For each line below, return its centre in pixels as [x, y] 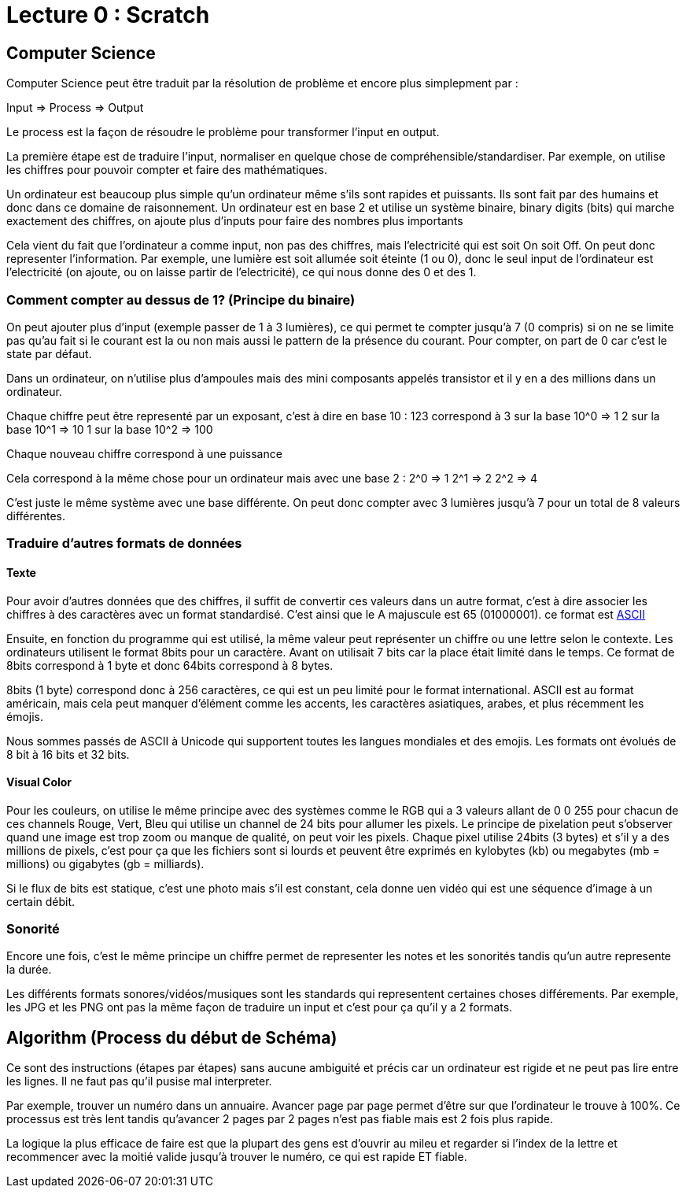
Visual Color [39, 782]
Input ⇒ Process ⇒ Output [75, 108]
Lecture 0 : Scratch [108, 15]
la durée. [29, 970]
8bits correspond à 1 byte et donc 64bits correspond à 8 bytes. [170, 665]
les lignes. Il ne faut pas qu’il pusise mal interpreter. [139, 1081]
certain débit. [41, 901]
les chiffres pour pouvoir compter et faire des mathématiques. [167, 170]
